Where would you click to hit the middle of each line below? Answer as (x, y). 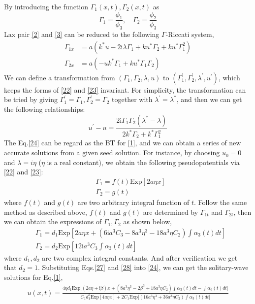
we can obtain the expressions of (53, 221)
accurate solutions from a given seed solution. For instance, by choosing (112, 152)
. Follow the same (220, 202)
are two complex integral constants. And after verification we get (140, 257)
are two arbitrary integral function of (133, 202)
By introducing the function (46, 6)
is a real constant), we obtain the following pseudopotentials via (143, 162)
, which (229, 77)
